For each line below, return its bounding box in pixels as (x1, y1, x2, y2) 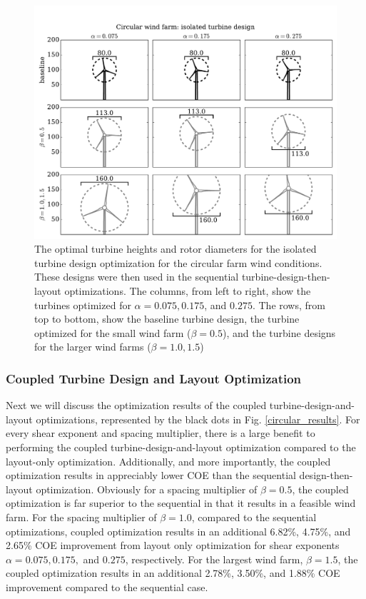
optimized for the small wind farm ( (34, 325, 191, 340)
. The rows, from (252, 297, 325, 312)
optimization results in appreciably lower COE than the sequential (6, 468, 296, 483)
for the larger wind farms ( (34, 339, 151, 354)
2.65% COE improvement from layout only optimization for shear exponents (6, 538, 340, 553)
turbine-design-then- (241, 269, 330, 284)
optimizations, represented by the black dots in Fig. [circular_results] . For (36, 411, 360, 426)
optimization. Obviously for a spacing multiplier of (36, 481, 258, 496)
